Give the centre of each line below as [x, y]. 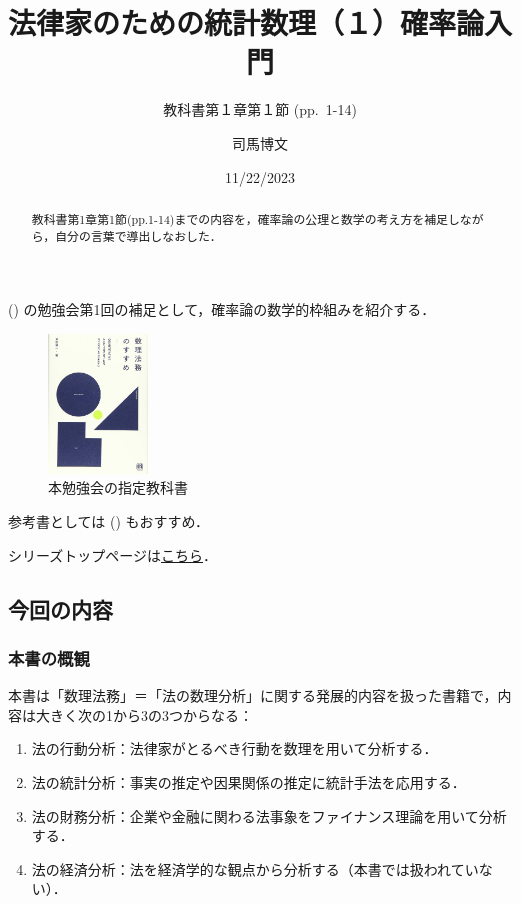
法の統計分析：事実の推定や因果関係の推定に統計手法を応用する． [248, 782]
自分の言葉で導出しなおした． [138, 235]
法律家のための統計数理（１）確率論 [246, 22]
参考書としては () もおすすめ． [108, 521]
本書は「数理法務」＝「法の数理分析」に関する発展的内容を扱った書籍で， [253, 695]
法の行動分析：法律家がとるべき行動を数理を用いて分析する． [234, 748]
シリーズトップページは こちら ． [113, 554]
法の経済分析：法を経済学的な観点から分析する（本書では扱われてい [255, 868]
